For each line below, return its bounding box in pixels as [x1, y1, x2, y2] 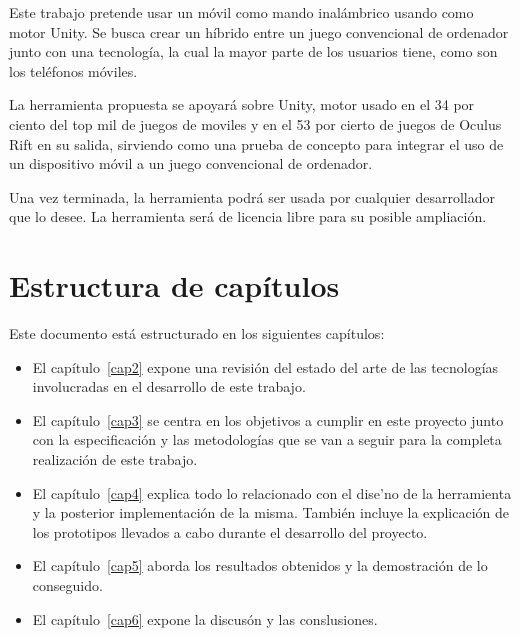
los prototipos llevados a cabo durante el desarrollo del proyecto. [32, 521, 428, 542]
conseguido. [32, 575, 103, 595]
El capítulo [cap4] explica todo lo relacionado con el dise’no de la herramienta [32, 482, 512, 503]
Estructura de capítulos [9, 265, 340, 306]
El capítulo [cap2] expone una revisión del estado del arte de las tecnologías [32, 356, 499, 377]
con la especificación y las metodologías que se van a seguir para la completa [32, 429, 502, 450]
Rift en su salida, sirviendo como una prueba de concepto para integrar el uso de [9, 133, 504, 154]
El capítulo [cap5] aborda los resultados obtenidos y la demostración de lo [32, 555, 488, 576]
